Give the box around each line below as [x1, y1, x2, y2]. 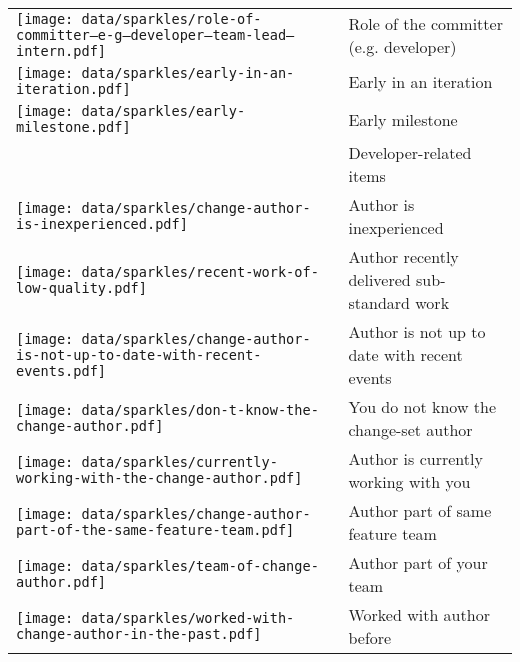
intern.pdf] [16, 43, 107, 59]
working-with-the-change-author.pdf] [16, 470, 303, 486]
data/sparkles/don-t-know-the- [81, 402, 319, 418]
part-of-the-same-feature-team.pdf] [16, 522, 295, 538]
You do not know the [348, 395, 497, 418]
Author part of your [348, 551, 488, 574]
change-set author [348, 418, 473, 441]
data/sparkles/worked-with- [81, 610, 295, 626]
